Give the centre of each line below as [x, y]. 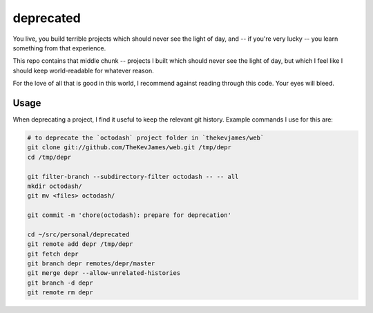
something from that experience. [59, 48]
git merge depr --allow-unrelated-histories [104, 273]
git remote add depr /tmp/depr [80, 244]
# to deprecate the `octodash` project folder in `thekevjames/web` [146, 138]
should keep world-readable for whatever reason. [84, 70]
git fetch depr [53, 254]
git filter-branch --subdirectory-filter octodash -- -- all [133, 177]
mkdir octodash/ [55, 186]
